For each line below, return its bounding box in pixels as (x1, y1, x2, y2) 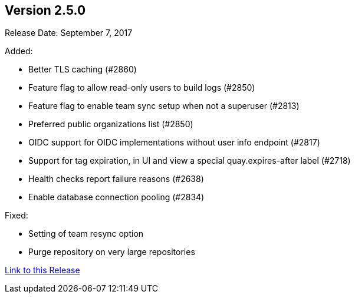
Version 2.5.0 (5, 3, 86, 18)
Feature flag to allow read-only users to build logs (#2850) (28, 82, 255, 93)
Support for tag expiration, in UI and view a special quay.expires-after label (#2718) (28, 155, 351, 166)
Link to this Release (5, 265, 80, 276)
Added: (5, 46, 33, 57)
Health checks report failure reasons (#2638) (28, 174, 204, 184)
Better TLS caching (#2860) (28, 64, 137, 75)
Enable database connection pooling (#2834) (28, 192, 205, 203)
